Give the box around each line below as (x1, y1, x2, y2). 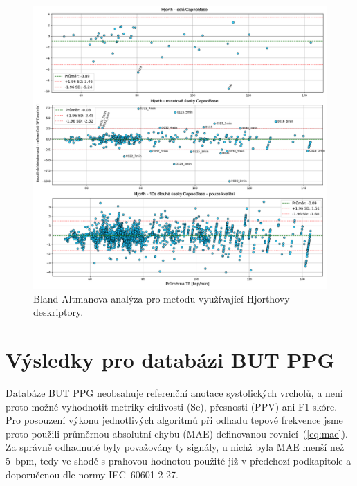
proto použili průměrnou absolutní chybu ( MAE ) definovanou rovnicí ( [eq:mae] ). (6, 426, 348, 440)
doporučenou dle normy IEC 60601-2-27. (6, 467, 178, 481)
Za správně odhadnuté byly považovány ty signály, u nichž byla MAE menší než (6, 440, 345, 454)
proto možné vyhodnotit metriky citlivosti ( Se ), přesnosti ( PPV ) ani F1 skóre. (6, 399, 338, 413)
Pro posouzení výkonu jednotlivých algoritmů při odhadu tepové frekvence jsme (6, 413, 343, 427)
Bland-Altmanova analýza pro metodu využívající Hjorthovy (33, 291, 290, 305)
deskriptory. (33, 305, 84, 319)
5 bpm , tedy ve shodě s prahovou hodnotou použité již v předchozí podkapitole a (6, 453, 351, 467)
